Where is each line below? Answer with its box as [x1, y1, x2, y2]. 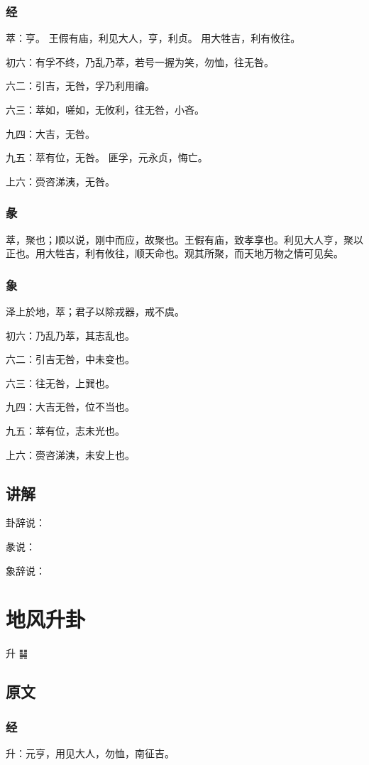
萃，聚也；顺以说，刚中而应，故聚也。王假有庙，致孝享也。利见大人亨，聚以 [6, 232, 363, 246]
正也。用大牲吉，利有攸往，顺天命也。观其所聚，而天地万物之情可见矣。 [6, 246, 343, 261]
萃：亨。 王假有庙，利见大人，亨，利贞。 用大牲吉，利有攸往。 [6, 31, 301, 45]
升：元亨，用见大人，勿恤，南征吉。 [6, 745, 175, 760]
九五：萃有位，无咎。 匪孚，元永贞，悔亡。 [6, 150, 208, 165]
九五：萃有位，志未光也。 [6, 423, 125, 438]
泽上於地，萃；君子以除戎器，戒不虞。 [6, 304, 184, 318]
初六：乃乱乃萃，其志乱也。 [6, 327, 135, 342]
